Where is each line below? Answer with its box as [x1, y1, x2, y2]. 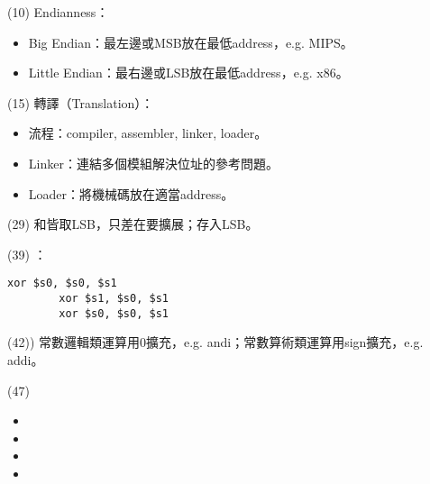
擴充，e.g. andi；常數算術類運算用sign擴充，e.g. [146, 333, 424, 352]
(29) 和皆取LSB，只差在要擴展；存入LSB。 [7, 215, 259, 233]
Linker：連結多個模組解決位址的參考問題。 [28, 153, 279, 172]
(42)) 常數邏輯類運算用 [7, 333, 141, 352]
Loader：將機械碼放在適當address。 [28, 184, 234, 203]
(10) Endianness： [7, 3, 109, 21]
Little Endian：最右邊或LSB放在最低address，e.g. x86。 [28, 63, 349, 82]
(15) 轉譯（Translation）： [7, 93, 154, 112]
